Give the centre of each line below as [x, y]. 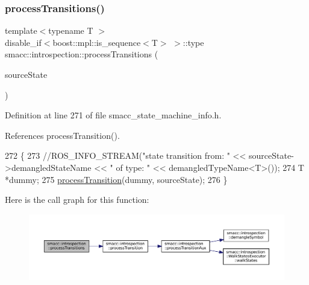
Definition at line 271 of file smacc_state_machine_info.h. [113, 115]
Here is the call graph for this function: [77, 200]
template [21, 30]
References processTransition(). [62, 135]
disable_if [23, 42]
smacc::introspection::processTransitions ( [82, 54]
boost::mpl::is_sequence [97, 42]
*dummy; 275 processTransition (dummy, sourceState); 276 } [116, 179]
